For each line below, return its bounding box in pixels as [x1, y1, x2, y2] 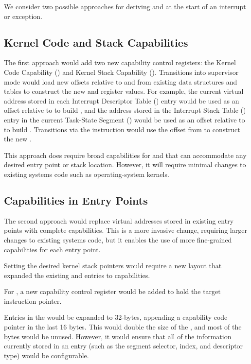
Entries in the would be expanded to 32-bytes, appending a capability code [4, 312, 228, 322]
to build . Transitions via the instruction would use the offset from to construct [4, 124, 240, 134]
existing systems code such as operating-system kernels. [4, 169, 169, 179]
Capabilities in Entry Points [4, 192, 148, 208]
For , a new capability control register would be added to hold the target [4, 286, 221, 296]
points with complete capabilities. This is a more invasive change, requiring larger [4, 225, 247, 235]
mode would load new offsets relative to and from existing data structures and [4, 76, 237, 87]
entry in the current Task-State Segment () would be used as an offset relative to [4, 114, 245, 124]
